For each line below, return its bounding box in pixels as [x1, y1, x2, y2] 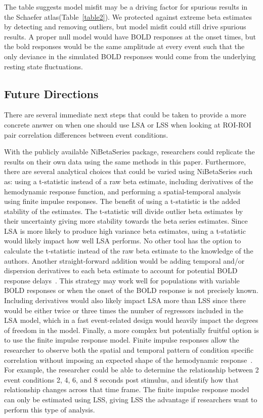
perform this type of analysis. [4, 404, 95, 414]
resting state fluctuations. [4, 61, 83, 71]
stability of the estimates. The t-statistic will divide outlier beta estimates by [4, 205, 243, 216]
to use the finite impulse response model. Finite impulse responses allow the [4, 335, 239, 345]
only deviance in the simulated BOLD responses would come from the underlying [4, 51, 256, 61]
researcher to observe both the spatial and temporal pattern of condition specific [4, 345, 254, 355]
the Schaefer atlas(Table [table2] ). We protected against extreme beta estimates [4, 11, 252, 22]
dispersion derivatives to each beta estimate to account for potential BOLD [4, 265, 238, 276]
